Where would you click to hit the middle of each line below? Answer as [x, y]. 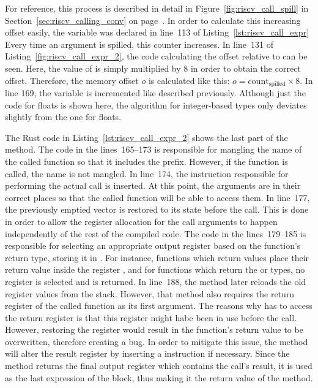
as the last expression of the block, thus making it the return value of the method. [159, 377]
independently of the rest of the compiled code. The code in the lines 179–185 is [156, 233]
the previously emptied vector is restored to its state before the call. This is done [157, 209]
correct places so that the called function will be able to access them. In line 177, [157, 197]
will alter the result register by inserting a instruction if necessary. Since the [147, 353]
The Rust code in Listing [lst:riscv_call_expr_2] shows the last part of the [146, 137]
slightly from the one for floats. [63, 117]
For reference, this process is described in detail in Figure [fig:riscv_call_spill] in [157, 8]
